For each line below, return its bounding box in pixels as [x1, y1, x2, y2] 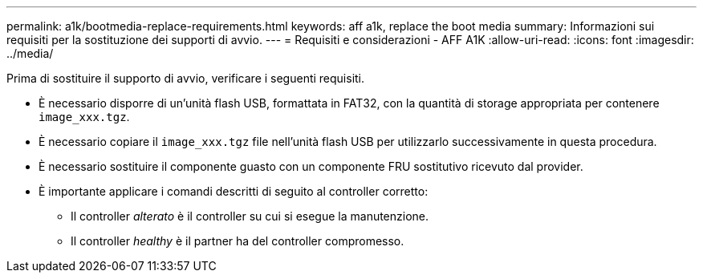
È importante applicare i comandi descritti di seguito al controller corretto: [39, 184, 429, 198]
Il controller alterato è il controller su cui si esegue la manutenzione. [71, 209, 429, 223]
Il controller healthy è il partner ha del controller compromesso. [71, 234, 404, 248]
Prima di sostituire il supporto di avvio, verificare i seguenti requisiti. [6, 71, 365, 85]
